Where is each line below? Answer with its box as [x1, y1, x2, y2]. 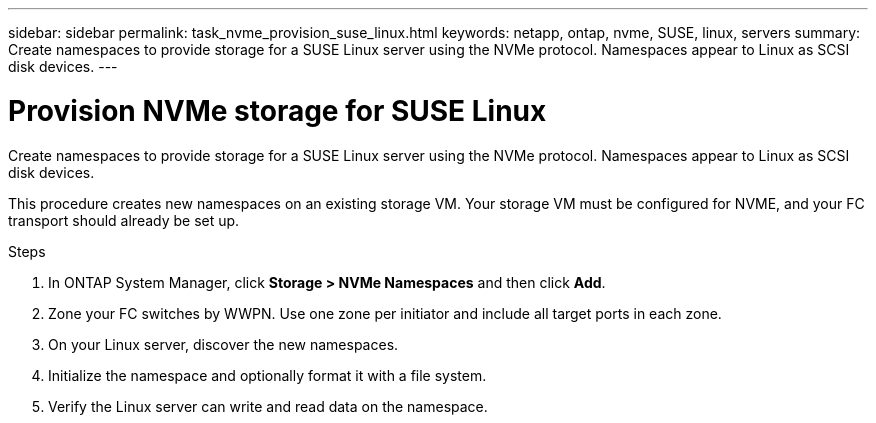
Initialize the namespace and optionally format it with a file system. [48, 366, 487, 384]
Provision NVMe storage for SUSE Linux [8, 93, 547, 128]
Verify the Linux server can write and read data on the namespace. [48, 397, 488, 415]
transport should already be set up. [8, 211, 240, 229]
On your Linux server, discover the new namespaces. [48, 335, 399, 353]
